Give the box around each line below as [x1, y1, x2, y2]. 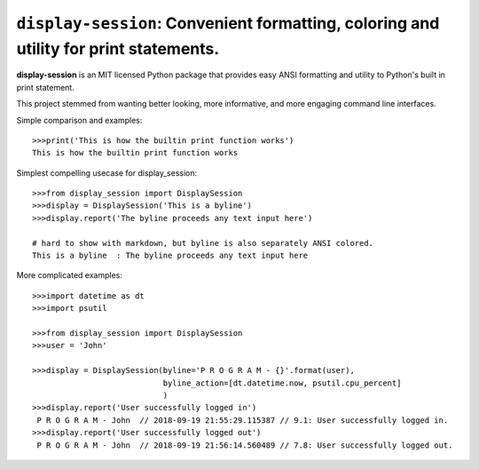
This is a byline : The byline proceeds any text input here [32, 250, 309, 261]
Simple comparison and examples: [16, 115, 143, 125]
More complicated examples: [16, 270, 123, 281]
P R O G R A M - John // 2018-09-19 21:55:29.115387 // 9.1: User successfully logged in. [36, 415, 449, 425]
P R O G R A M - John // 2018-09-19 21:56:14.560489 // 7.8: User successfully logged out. [36, 440, 453, 450]
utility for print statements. [16, 38, 220, 59]
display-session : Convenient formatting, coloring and [16, 13, 440, 33]
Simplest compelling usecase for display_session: [16, 167, 198, 178]
